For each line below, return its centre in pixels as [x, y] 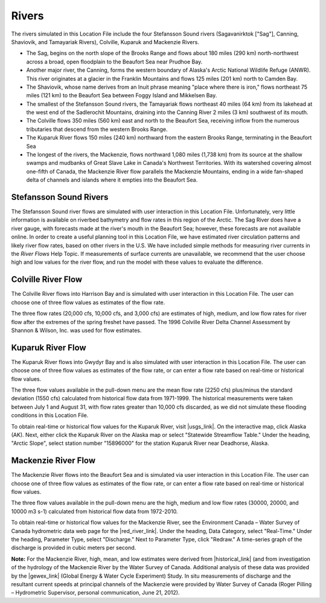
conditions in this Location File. [50, 415]
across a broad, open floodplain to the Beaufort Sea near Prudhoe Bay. [114, 62]
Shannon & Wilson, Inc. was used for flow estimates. [76, 330]
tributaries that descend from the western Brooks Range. [97, 129]
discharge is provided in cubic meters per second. [74, 548]
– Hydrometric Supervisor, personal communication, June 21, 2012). [95, 593]
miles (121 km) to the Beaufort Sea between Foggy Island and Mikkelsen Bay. [122, 95]
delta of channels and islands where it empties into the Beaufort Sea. [112, 180]
